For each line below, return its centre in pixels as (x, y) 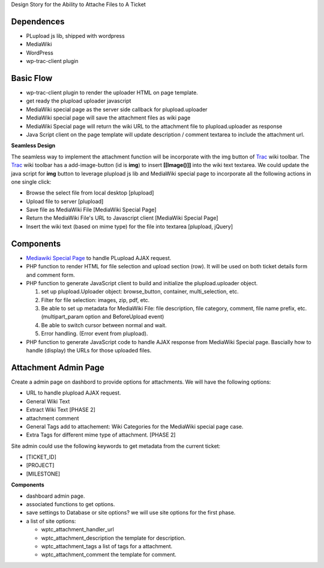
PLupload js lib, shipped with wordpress (76, 35)
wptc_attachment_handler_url (77, 530)
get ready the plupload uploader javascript (79, 101)
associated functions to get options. (70, 504)
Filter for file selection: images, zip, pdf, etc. (95, 300)
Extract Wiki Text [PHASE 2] (61, 410)
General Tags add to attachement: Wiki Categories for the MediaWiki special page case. (135, 426)
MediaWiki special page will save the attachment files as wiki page (108, 118)
